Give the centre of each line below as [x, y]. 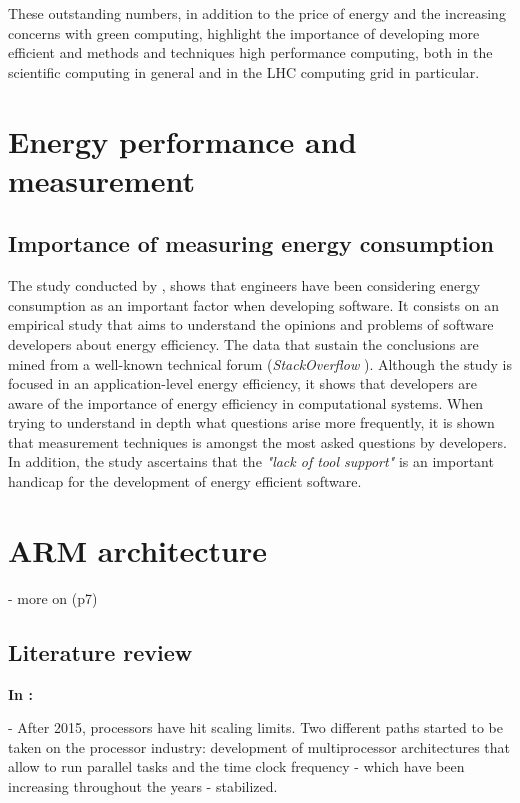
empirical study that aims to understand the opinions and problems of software [251, 324]
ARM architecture [137, 549]
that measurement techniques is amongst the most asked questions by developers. [257, 441]
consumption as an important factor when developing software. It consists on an [253, 304]
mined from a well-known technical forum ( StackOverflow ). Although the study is [260, 363]
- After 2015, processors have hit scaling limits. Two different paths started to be [255, 727]
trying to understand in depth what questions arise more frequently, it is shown [251, 422]
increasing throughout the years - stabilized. [143, 785]
